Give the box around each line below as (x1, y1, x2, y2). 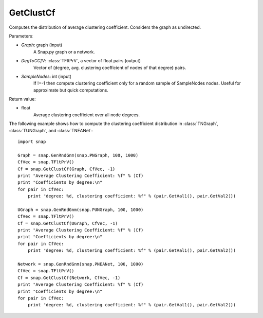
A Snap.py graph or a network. (33, 49, 95, 54)
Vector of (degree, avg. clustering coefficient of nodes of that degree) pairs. (33, 65, 186, 71)
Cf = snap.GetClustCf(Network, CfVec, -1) (18, 275, 121, 281)
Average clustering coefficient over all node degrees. (33, 112, 140, 118)
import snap (18, 139, 46, 144)
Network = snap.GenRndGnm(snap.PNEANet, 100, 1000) (18, 262, 144, 267)
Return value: (9, 96, 36, 102)
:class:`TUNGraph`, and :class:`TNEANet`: (9, 127, 93, 133)
